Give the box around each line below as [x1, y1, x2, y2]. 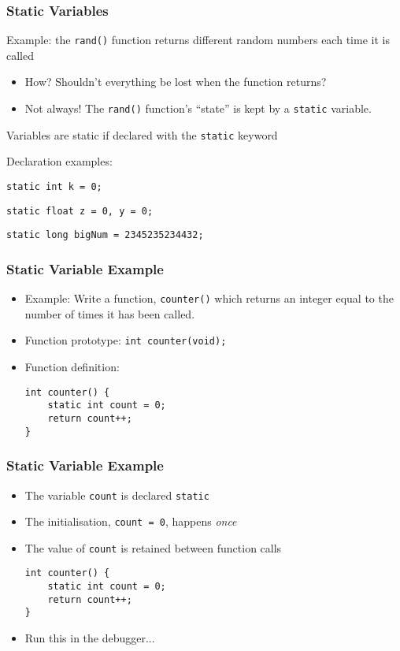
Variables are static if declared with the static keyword [6, 126, 278, 143]
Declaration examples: [6, 153, 113, 169]
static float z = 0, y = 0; [6, 205, 154, 217]
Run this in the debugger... [24, 630, 155, 646]
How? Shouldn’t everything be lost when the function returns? [24, 73, 327, 90]
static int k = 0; [6, 180, 102, 192]
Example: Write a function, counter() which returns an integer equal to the [24, 290, 394, 307]
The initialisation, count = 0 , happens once [24, 513, 237, 530]
